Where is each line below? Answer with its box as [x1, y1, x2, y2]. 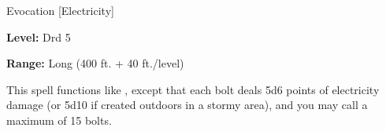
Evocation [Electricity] [6, 2, 114, 18]
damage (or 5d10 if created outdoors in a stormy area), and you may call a [6, 96, 368, 113]
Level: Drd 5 [6, 28, 71, 45]
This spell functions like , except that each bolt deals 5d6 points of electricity [6, 81, 380, 97]
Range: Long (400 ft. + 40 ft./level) [6, 55, 184, 71]
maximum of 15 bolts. [6, 111, 112, 128]
